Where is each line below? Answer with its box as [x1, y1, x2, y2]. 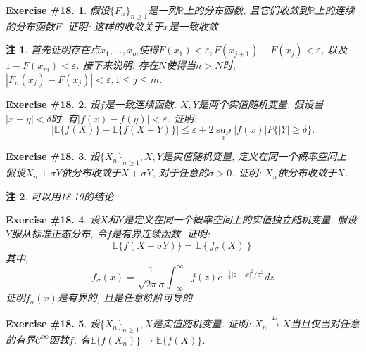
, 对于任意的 [152, 165, 208, 180]
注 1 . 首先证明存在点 [6, 42, 100, 57]
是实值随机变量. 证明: [152, 315, 251, 330]
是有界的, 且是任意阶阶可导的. [57, 290, 196, 305]
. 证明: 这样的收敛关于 [61, 18, 163, 33]
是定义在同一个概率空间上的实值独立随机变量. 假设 [123, 212, 357, 227]
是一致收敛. [168, 18, 221, 33]
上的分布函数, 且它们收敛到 [184, 3, 309, 17]
